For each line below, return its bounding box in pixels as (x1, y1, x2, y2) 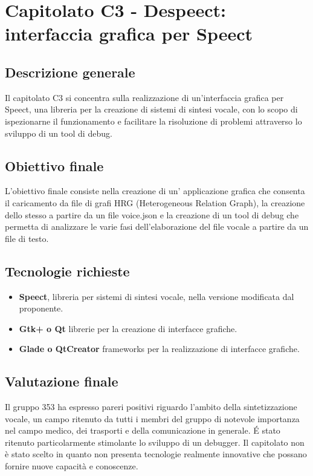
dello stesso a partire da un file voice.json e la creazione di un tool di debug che (5, 208, 299, 221)
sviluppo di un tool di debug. (5, 126, 112, 139)
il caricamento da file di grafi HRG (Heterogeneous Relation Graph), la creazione (5, 196, 305, 209)
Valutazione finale (5, 372, 118, 391)
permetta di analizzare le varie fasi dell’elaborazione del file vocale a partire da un (5, 220, 309, 233)
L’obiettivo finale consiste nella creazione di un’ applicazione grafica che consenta (5, 184, 305, 197)
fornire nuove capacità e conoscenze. (5, 460, 138, 472)
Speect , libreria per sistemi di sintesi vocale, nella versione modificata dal (19, 290, 294, 302)
